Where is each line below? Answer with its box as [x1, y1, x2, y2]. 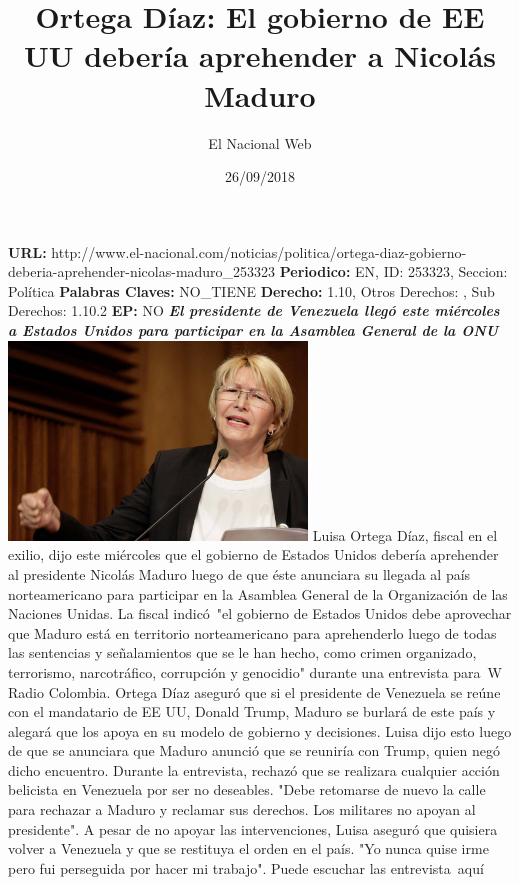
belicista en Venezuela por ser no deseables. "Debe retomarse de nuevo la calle [8, 779, 486, 800]
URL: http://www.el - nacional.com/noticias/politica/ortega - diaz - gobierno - [8, 241, 467, 262]
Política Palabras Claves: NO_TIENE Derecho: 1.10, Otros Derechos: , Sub [8, 280, 495, 301]
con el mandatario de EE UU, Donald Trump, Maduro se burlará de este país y [8, 701, 496, 722]
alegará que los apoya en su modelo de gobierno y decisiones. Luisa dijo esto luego [8, 720, 512, 741]
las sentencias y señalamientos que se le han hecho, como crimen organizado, [8, 642, 477, 663]
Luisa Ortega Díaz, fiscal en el [312, 524, 498, 545]
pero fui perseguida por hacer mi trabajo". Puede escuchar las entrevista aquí [8, 857, 484, 878]
